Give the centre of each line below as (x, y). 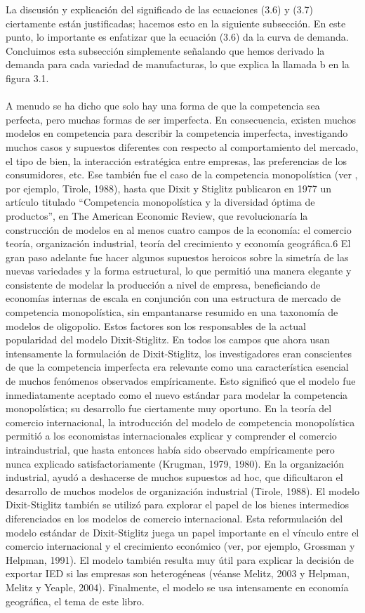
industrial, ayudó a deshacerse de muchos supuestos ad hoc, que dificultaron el (174, 477)
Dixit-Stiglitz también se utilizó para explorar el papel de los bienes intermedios (178, 505)
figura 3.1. (27, 78)
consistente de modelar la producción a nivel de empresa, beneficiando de (163, 284)
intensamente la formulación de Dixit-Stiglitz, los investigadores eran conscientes (179, 353)
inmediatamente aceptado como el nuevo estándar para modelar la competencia (177, 394)
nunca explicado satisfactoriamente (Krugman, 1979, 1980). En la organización (175, 463)
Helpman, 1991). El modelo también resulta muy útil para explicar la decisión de (180, 559)
